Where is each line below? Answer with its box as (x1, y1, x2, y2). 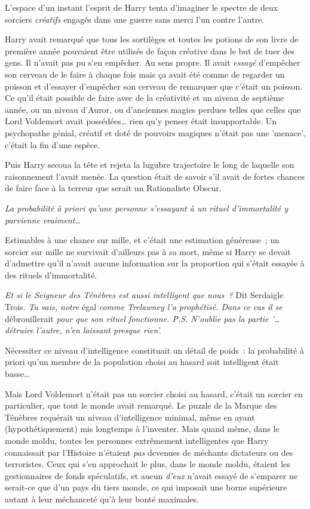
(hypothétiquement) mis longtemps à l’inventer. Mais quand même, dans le (5, 422, 280, 435)
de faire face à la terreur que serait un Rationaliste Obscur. (5, 182, 222, 194)
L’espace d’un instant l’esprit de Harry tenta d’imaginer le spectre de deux (5, 1, 278, 13)
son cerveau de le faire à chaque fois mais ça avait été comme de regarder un (5, 68, 285, 80)
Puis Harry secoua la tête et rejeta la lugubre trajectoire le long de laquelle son (5, 158, 294, 171)
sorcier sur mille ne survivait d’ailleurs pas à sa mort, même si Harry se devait (5, 245, 291, 257)
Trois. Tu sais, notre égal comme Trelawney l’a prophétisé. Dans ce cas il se (5, 301, 283, 313)
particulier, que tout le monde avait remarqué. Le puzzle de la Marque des (5, 399, 277, 412)
